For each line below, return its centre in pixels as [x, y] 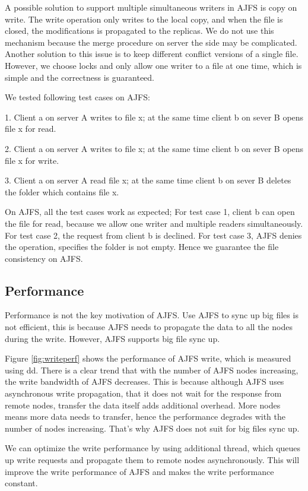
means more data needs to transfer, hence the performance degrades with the [145, 416]
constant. [21, 483]
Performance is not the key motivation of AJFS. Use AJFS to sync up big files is [152, 315]
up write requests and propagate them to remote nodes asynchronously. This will [152, 460]
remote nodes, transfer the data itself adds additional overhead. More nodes [143, 405]
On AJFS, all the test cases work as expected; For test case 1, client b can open [150, 212]
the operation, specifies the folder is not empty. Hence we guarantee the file [142, 247]
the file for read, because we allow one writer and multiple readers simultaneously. [154, 223]
